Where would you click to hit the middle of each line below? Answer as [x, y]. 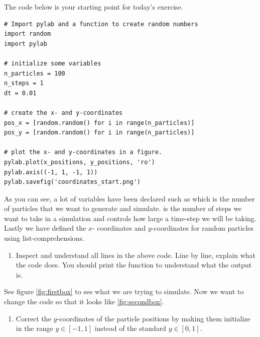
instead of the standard [130, 328]
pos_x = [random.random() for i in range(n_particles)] [99, 123]
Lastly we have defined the [45, 228]
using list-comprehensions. [44, 238]
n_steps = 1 [24, 83]
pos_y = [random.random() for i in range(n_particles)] [99, 133]
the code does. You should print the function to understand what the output [134, 265]
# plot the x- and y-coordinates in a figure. [83, 152]
